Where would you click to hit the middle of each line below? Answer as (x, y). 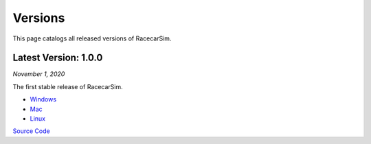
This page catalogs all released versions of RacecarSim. (92, 38)
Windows (43, 99)
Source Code (32, 131)
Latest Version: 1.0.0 (58, 58)
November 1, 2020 (39, 74)
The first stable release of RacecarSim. (68, 86)
